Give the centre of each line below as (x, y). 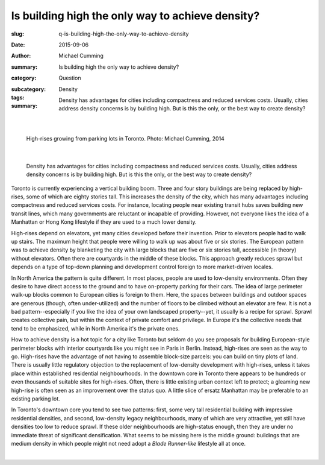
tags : (18, 97)
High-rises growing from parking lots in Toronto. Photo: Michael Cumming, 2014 (125, 139)
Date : (18, 45)
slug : (17, 34)
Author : (21, 56)
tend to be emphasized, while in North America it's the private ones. (95, 328)
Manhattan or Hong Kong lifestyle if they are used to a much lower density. (104, 222)
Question (70, 78)
